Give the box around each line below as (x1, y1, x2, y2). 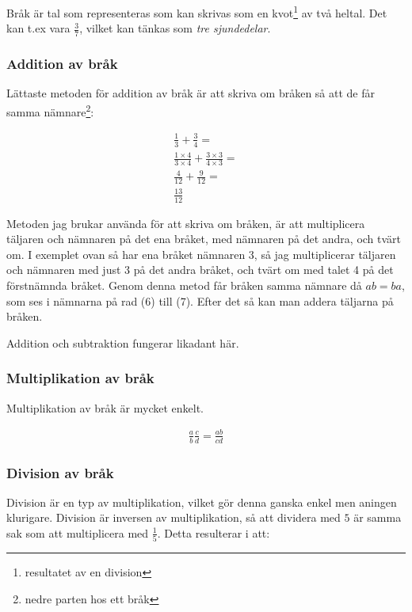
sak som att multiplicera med (6, 524, 149, 541)
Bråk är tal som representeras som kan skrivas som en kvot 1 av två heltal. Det (6, 2, 387, 21)
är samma (353, 509, 402, 526)
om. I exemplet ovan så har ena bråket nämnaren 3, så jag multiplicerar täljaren (6, 245, 396, 262)
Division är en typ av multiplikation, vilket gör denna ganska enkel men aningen (6, 493, 397, 510)
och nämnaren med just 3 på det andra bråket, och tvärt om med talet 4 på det (6, 261, 394, 278)
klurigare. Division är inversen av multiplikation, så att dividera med (6, 509, 341, 526)
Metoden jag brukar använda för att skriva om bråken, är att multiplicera (6, 215, 365, 231)
